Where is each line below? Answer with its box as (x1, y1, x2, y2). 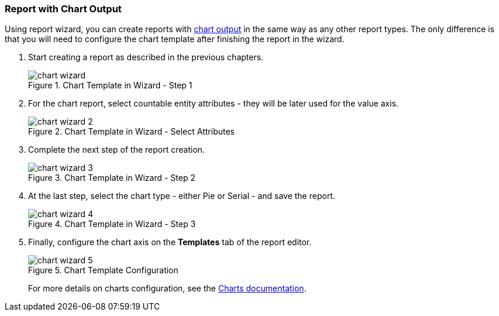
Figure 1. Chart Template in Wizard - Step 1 (28, 80, 192, 91)
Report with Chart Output (5, 3, 122, 15)
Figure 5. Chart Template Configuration (28, 265, 178, 276)
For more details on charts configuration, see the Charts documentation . (28, 283, 307, 294)
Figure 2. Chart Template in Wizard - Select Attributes (28, 126, 235, 137)
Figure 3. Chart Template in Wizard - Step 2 (28, 173, 196, 183)
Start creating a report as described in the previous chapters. (28, 52, 264, 63)
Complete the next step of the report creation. (28, 145, 205, 155)
